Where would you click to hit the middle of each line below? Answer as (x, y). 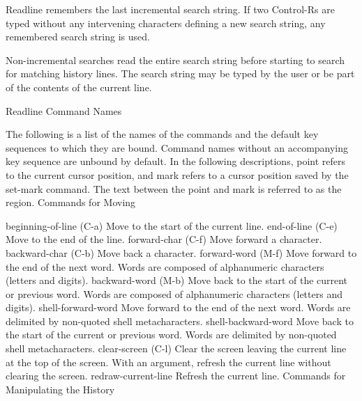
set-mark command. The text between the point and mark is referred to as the (174, 188)
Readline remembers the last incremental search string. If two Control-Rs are (170, 9)
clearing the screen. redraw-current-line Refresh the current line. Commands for (176, 376)
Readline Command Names (64, 110)
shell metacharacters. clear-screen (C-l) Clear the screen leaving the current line (176, 348)
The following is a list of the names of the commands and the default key (162, 134)
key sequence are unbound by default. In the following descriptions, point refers (176, 161)
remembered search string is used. (78, 37)
